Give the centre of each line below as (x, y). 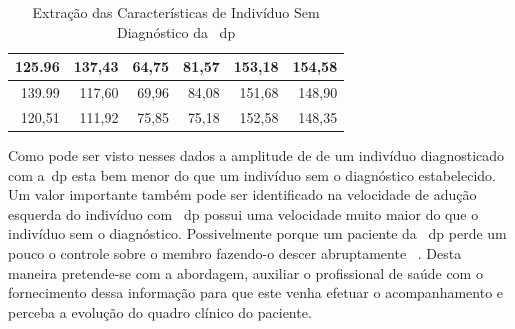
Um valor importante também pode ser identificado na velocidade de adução (242, 194)
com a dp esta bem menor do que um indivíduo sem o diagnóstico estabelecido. (252, 174)
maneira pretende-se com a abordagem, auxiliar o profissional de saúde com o (245, 272)
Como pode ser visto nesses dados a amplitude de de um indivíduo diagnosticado (256, 154)
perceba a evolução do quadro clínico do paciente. (160, 311)
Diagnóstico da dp (176, 31)
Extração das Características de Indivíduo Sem (176, 12)
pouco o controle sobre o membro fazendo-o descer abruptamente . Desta (235, 252)
